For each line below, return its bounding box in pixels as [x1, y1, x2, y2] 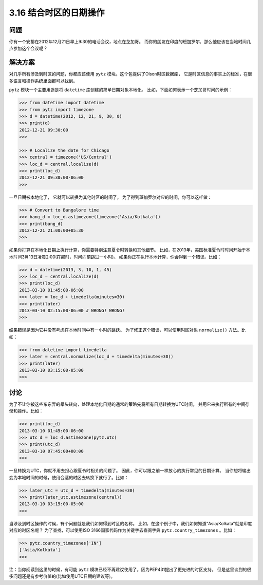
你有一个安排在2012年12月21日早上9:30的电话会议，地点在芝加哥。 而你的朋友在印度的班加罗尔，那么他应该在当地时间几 [9, 39, 251, 45]
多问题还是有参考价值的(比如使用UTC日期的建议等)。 [9, 573, 115, 579]
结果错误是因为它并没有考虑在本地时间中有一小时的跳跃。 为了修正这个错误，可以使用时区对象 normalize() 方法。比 [9, 327, 246, 333]
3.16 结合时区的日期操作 [9, 7, 105, 18]
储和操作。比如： [9, 408, 43, 414]
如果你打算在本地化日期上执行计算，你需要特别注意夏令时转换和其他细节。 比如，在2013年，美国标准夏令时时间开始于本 [9, 247, 250, 253]
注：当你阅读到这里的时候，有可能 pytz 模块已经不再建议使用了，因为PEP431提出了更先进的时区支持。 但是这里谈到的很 [9, 566, 252, 572]
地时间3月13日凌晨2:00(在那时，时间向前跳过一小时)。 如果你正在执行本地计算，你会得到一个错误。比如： [9, 254, 222, 260]
